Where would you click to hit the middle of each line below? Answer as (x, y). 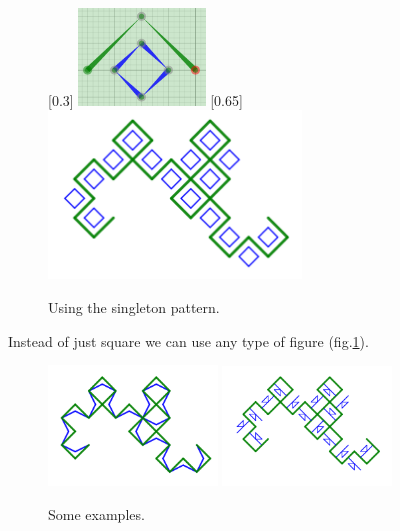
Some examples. (96, 513)
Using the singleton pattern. (134, 307)
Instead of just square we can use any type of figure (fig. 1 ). (188, 340)
